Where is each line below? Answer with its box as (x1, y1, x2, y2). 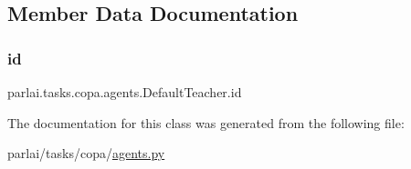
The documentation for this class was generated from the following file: (7, 113, 405, 132)
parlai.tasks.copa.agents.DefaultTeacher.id (7, 83, 242, 101)
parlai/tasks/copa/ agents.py (7, 144, 165, 163)
